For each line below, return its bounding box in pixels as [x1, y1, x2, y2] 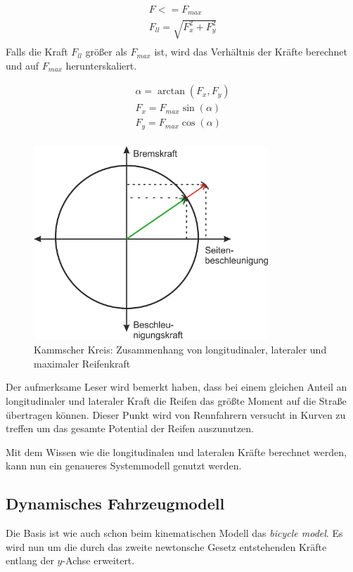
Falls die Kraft [6, 44, 68, 59]
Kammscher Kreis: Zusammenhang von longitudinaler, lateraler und [34, 342, 327, 357]
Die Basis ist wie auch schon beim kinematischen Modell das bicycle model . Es [6, 526, 343, 540]
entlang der [6, 553, 54, 568]
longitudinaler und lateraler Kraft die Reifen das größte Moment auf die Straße [6, 393, 347, 408]
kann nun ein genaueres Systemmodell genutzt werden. [6, 458, 242, 473]
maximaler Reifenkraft [34, 356, 131, 370]
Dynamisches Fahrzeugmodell [6, 493, 225, 514]
